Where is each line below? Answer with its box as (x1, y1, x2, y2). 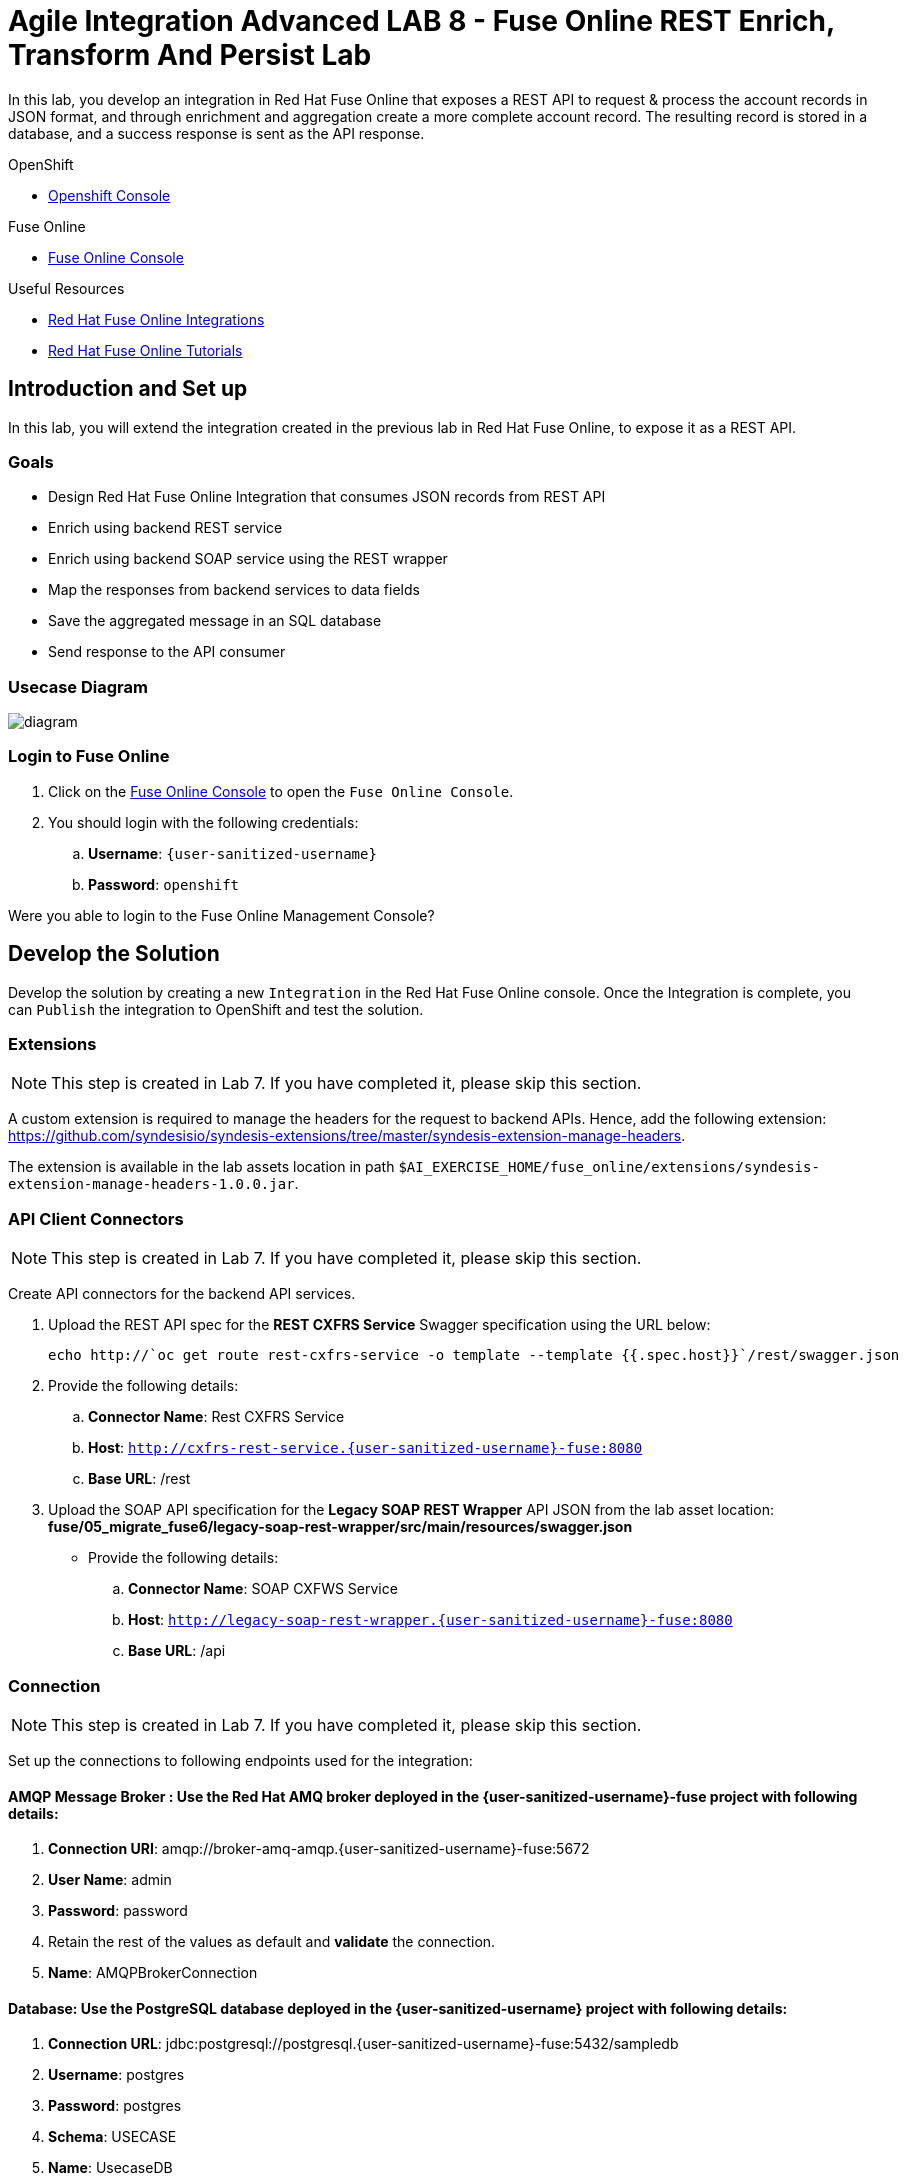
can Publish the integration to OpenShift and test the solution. (8, 1000, 424, 1018)
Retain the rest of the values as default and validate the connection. (48, 1933, 496, 1951)
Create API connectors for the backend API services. (8, 1285, 356, 1303)
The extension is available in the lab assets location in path (8, 1158, 395, 1176)
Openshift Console (48, 186, 171, 204)
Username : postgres (48, 2066, 185, 2084)
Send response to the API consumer (48, 643, 286, 661)
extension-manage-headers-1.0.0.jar (8, 1176, 295, 1193)
